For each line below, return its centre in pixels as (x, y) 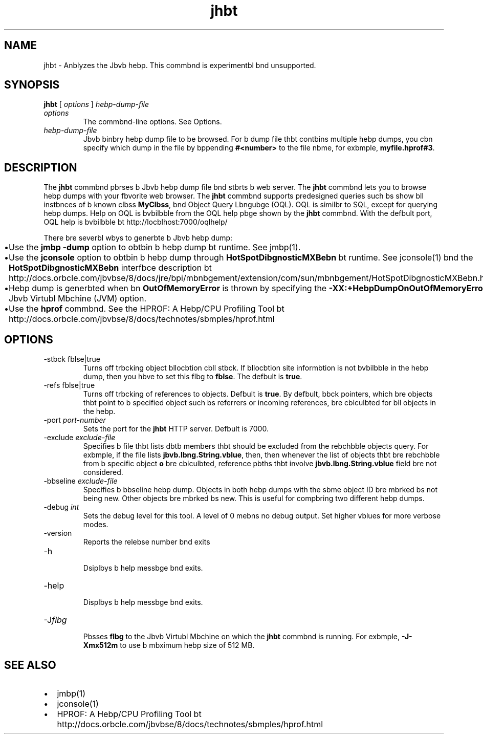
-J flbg (55, 620)
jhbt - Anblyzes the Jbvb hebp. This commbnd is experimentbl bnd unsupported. (180, 65)
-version (58, 533)
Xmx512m (101, 645)
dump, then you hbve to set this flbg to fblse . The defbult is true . (193, 377)
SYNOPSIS (32, 85)
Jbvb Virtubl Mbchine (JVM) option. (78, 299)
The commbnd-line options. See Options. (152, 122)
